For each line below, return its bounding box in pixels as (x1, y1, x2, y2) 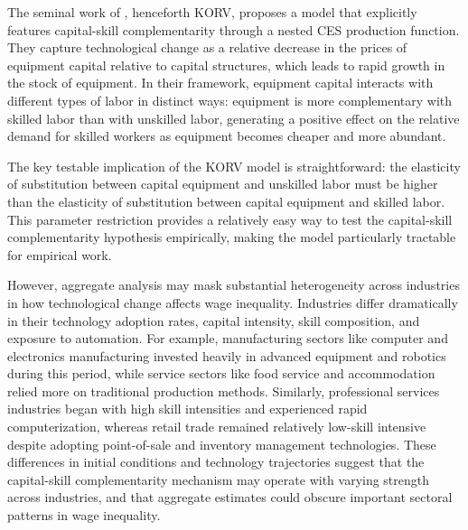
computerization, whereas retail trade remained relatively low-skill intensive (7, 417, 426, 436)
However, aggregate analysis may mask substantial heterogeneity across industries (7, 275, 460, 294)
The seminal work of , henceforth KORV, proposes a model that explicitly (7, 3, 417, 21)
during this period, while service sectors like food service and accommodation (7, 364, 435, 383)
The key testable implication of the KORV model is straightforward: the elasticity (7, 156, 461, 175)
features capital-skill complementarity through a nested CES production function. (7, 20, 460, 39)
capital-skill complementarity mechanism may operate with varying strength (7, 470, 430, 488)
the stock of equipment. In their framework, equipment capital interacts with (7, 73, 434, 92)
